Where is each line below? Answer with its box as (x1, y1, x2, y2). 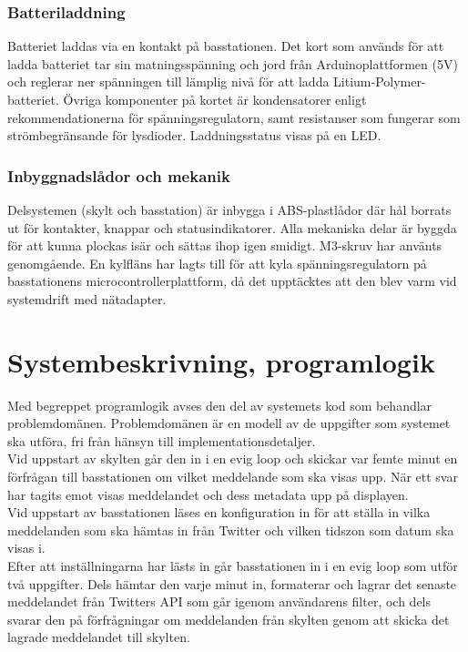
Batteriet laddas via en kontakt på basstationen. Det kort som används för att (7, 36, 444, 56)
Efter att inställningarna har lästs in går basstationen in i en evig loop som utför (7, 556, 458, 576)
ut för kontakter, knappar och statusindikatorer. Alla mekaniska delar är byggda (7, 218, 457, 237)
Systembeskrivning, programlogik (7, 342, 435, 380)
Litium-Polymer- (333, 72, 426, 91)
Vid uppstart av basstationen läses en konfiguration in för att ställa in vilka (7, 503, 431, 522)
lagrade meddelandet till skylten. (7, 627, 190, 647)
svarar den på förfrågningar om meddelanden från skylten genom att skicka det (7, 609, 450, 628)
